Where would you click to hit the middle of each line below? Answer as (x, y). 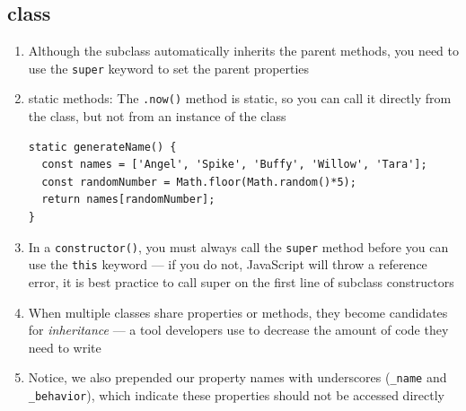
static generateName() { (102, 147)
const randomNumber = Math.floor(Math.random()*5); (199, 182)
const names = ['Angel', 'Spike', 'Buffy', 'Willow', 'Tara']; (234, 165)
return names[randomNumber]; (128, 200)
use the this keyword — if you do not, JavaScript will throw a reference (228, 264)
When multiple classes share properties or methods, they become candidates (238, 312)
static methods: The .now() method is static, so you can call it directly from (240, 98)
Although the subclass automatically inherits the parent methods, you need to (244, 51)
